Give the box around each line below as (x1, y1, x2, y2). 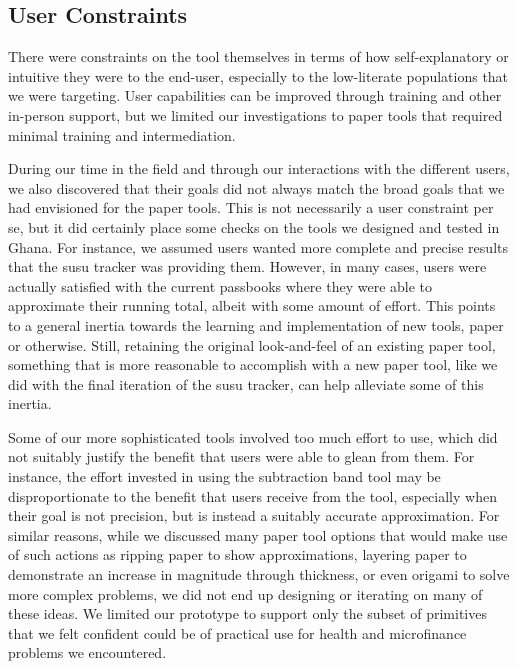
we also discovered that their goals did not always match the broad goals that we (8, 177, 505, 198)
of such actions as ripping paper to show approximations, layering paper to (8, 544, 467, 565)
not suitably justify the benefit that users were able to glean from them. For (8, 446, 475, 467)
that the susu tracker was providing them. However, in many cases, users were (8, 256, 487, 277)
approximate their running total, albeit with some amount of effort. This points (8, 295, 496, 316)
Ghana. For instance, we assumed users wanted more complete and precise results (8, 236, 508, 257)
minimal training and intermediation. (8, 124, 236, 145)
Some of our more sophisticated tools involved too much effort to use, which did (8, 426, 498, 447)
